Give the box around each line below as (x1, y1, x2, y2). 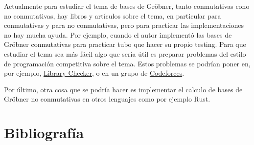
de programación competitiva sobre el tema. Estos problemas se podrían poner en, (4, 58, 251, 68)
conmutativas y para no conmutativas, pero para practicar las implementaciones (4, 20, 244, 30)
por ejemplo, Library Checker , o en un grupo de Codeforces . (4, 68, 185, 78)
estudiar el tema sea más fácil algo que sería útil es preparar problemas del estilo (4, 48, 246, 59)
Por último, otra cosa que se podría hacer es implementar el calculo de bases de (4, 84, 243, 94)
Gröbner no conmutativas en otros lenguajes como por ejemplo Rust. (4, 94, 210, 104)
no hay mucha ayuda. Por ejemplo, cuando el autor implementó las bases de (4, 29, 232, 40)
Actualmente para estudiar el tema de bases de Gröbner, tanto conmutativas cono (4, 1, 250, 11)
